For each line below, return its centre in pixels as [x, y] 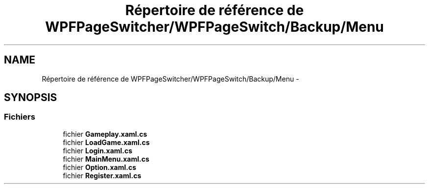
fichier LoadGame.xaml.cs [106, 142]
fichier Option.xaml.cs [100, 167]
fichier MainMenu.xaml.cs [106, 159]
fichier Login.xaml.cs [98, 150]
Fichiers [20, 117]
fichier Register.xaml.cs [102, 175]
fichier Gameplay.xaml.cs [105, 134]
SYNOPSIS [31, 98]
